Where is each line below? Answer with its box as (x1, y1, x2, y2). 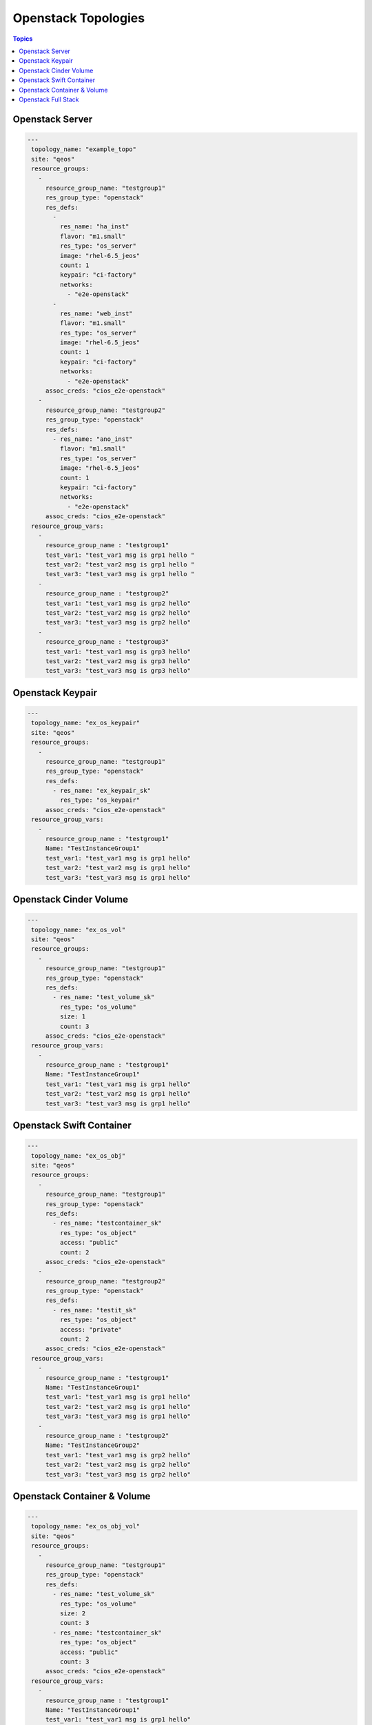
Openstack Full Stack (19, 95, 79, 103)
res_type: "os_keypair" (59, 796, 141, 804)
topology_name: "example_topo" (31, 146, 137, 153)
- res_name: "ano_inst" (52, 435, 134, 443)
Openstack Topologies (12, 10, 145, 26)
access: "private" (59, 1325, 122, 1333)
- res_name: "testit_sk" (52, 1306, 137, 1314)
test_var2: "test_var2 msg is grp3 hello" (45, 657, 191, 665)
